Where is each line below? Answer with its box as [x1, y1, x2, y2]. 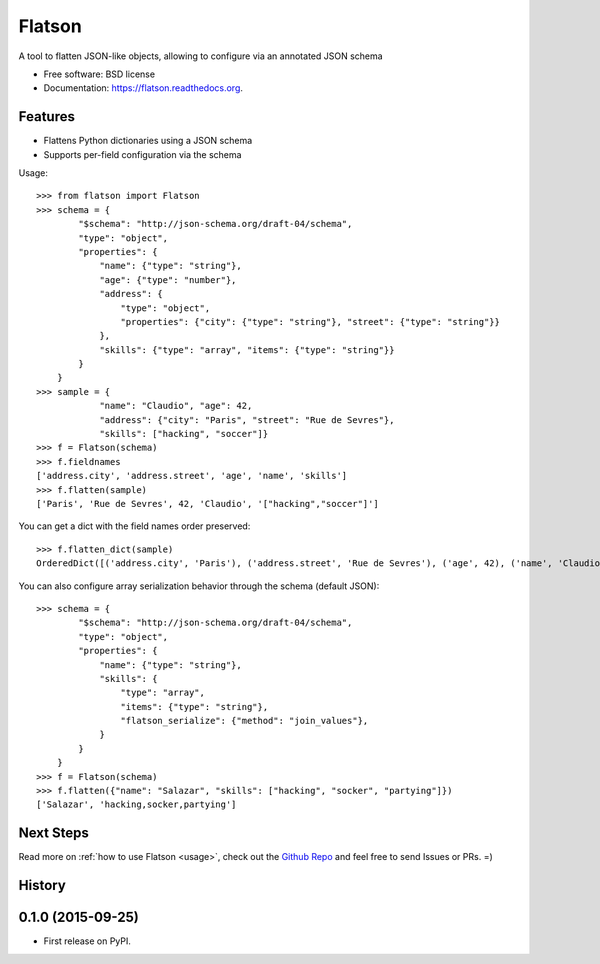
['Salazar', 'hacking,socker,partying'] [36, 799, 237, 810]
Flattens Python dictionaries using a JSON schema [43, 135, 253, 147]
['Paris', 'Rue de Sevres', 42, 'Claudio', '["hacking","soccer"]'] [36, 498, 379, 509]
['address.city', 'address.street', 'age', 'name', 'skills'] [36, 470, 348, 482]
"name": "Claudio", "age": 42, [99, 400, 253, 412]
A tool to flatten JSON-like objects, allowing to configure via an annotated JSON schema [18, 50, 384, 62]
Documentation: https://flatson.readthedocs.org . [43, 82, 244, 94]
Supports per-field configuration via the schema [43, 148, 242, 160]
